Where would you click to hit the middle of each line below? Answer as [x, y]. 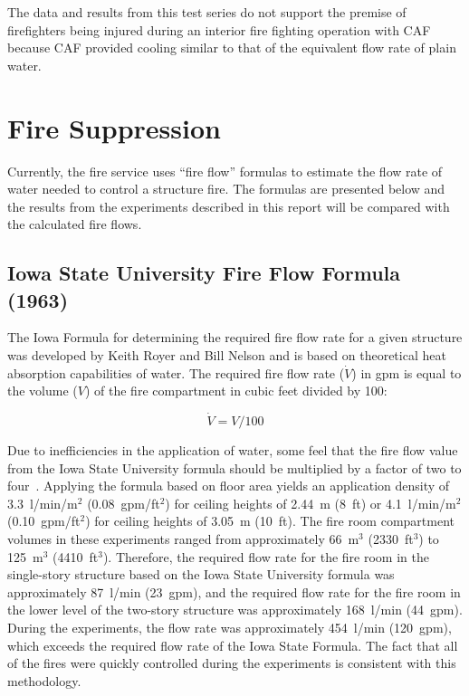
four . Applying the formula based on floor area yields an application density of [229, 486]
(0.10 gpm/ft [44, 521]
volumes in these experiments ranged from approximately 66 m [183, 539]
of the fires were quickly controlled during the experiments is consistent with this [232, 663]
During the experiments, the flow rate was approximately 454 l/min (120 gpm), [230, 627]
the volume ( [43, 391]
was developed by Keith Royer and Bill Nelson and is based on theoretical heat [227, 355]
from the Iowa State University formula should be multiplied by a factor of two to [234, 467]
